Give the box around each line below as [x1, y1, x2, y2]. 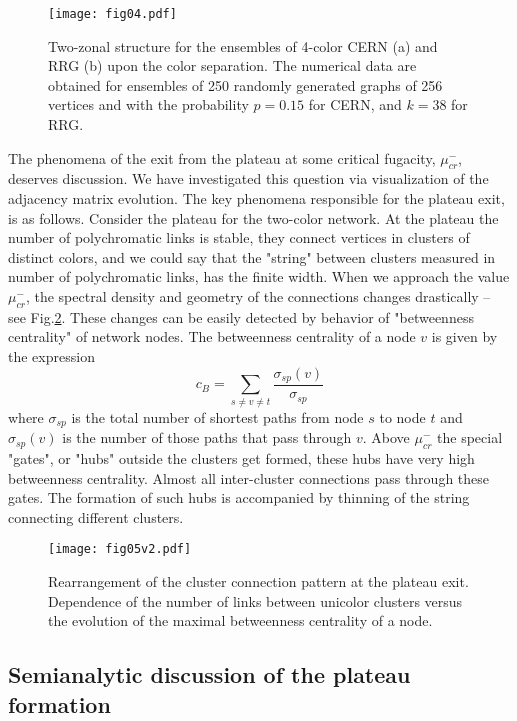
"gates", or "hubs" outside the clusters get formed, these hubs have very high [8, 448, 475, 469]
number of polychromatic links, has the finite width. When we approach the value [8, 266, 510, 287]
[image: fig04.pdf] [48, 7, 177, 21]
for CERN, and [308, 94, 402, 115]
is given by [431, 326, 498, 347]
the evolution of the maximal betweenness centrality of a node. [48, 610, 433, 631]
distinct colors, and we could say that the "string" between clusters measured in [8, 246, 496, 267]
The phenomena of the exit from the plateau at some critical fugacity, [8, 147, 436, 168]
